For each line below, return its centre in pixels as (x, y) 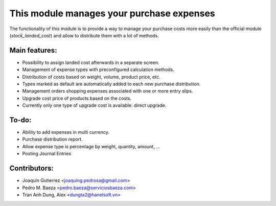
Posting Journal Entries (47, 154)
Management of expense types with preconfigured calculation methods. (98, 70)
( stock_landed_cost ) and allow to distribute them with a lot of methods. (84, 35)
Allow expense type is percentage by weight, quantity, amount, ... (91, 146)
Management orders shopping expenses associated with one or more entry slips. (108, 91)
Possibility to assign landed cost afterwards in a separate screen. (91, 62)
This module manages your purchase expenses (112, 13)
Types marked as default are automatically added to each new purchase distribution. (111, 84)
